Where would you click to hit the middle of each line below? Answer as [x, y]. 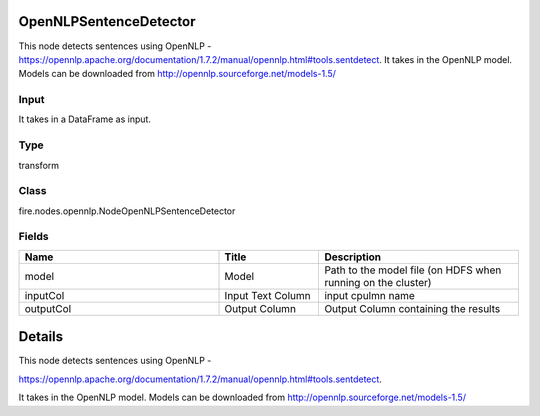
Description [353, 257]
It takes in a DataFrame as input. [85, 119]
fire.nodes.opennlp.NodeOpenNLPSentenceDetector [127, 211]
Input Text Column [267, 295]
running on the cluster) [378, 282]
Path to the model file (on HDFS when [413, 270]
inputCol [44, 295]
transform [39, 165]
